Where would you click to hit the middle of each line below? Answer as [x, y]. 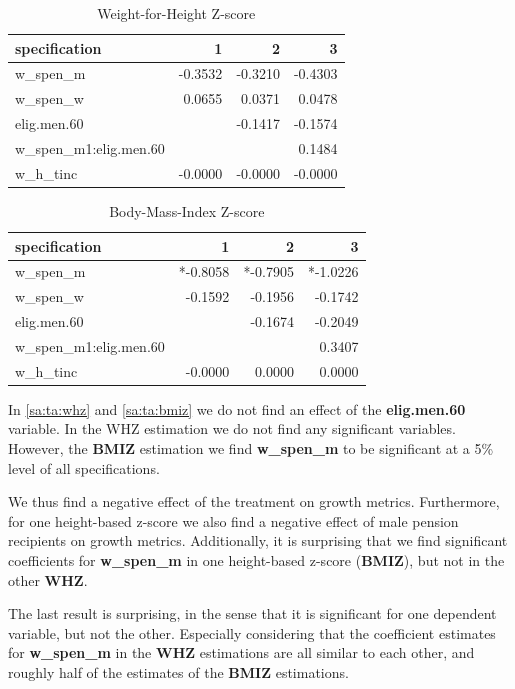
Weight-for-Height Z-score [176, 13]
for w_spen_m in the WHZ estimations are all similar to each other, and [241, 652]
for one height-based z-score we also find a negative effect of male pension [233, 520]
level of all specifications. [84, 467]
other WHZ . [48, 579]
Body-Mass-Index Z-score [187, 210]
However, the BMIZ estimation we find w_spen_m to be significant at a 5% [251, 448]
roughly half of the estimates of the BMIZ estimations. [178, 671]
